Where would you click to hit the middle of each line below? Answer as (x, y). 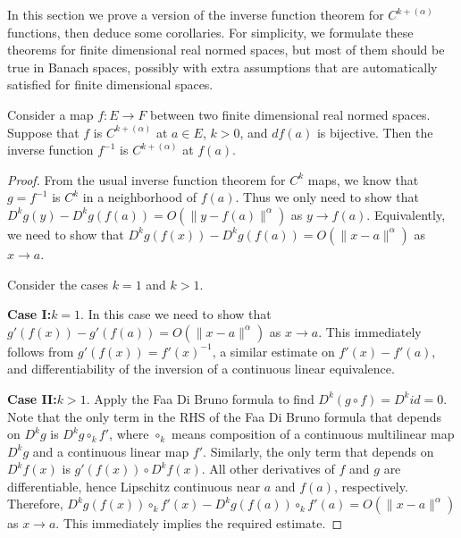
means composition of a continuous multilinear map (313, 434)
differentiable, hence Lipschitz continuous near (134, 486)
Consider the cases (58, 284)
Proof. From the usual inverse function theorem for (147, 179)
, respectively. (371, 486)
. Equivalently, (406, 214)
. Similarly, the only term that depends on (319, 451)
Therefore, (35, 504)
